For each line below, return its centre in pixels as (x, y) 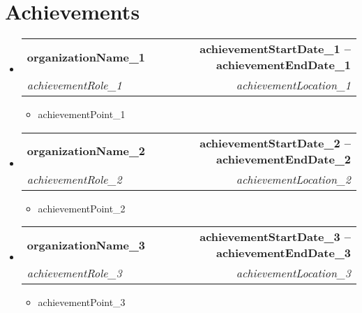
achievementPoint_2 (82, 208)
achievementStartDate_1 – (275, 49)
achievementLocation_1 (293, 85)
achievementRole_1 (74, 85)
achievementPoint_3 (82, 302)
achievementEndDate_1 (284, 65)
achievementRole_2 (74, 179)
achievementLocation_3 (293, 273)
